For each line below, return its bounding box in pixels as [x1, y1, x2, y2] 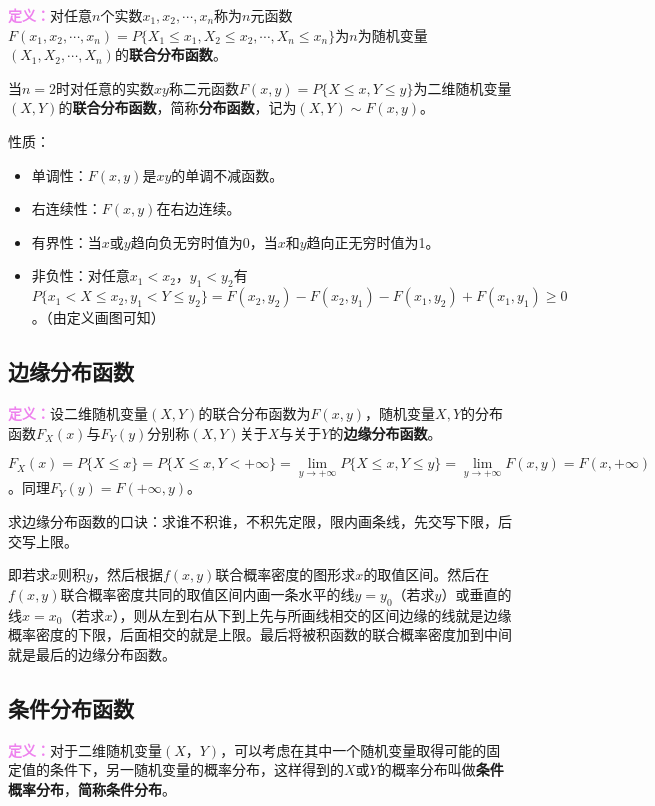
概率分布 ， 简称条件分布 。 [8, 778, 176, 799]
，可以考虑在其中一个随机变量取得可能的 [220, 739, 487, 760]
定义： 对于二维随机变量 [8, 739, 162, 760]
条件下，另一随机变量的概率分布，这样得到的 [49, 759, 344, 780]
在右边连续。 [156, 198, 241, 219]
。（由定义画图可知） [31, 307, 165, 328]
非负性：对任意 [31, 265, 130, 286]
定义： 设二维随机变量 [8, 402, 148, 423]
